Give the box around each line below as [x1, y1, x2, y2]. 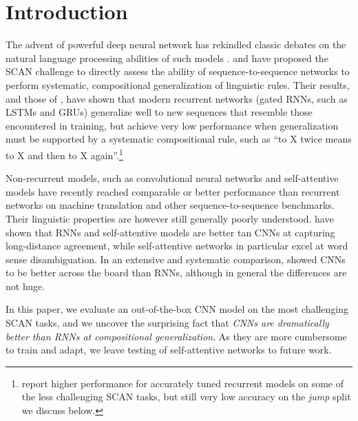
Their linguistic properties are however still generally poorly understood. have [6, 211, 334, 225]
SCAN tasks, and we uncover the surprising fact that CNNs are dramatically [6, 316, 329, 330]
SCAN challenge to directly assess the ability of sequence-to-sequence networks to [6, 64, 350, 79]
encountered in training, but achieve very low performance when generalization [6, 118, 339, 132]
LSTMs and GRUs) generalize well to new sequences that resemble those [6, 105, 313, 119]
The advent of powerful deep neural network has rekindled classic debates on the [6, 37, 346, 52]
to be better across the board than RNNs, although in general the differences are [6, 265, 347, 280]
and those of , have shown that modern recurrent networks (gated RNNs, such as [6, 91, 348, 105]
